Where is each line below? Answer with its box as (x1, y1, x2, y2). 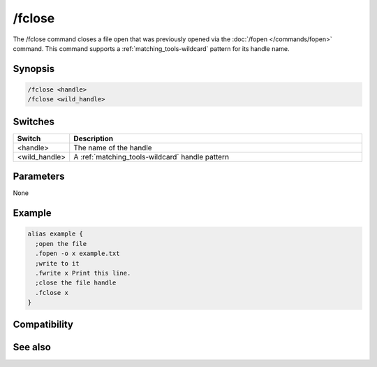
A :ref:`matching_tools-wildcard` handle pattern (73, 152, 230, 161)
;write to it (35, 259, 80, 267)
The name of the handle (73, 143, 153, 152)
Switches (13, 115, 55, 127)
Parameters (13, 171, 65, 182)
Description (73, 134, 114, 143)
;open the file (35, 240, 87, 247)
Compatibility (13, 319, 73, 331)
